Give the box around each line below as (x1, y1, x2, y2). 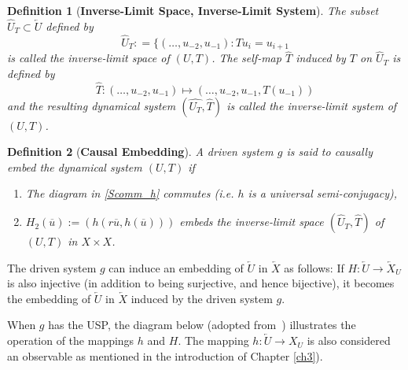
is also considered (307, 332, 391, 349)
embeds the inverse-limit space (179, 213, 324, 230)
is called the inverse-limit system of (226, 97, 397, 113)
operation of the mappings (7, 332, 134, 349)
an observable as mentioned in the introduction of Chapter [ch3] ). (7, 347, 323, 364)
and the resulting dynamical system (7, 97, 176, 113)
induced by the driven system (130, 290, 273, 306)
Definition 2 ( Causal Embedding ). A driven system (7, 143, 274, 160)
